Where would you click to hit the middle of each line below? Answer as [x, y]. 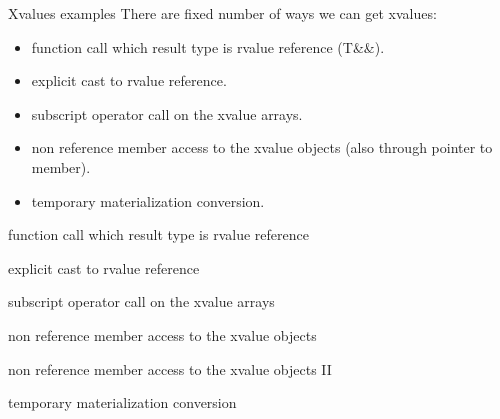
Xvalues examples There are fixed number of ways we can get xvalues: [222, 13]
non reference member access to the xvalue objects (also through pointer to [262, 147]
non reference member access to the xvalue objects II [170, 368]
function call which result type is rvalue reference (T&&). [208, 46]
